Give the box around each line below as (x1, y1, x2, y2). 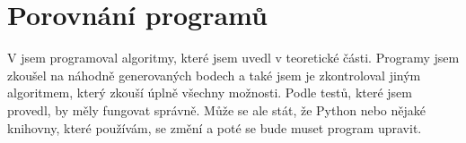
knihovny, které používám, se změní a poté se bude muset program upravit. (7, 118, 422, 137)
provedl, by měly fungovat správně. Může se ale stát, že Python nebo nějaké (7, 100, 426, 119)
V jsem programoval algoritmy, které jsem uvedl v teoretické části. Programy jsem (7, 48, 460, 67)
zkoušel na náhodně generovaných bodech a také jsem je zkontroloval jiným (7, 65, 421, 84)
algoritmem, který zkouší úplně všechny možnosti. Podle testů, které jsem (7, 83, 412, 102)
